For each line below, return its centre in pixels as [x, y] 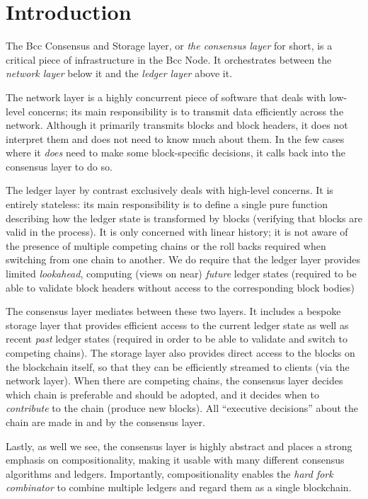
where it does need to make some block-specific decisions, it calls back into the [176, 153]
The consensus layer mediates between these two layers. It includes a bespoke [173, 311]
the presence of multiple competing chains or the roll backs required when [166, 245]
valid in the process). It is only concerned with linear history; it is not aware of [177, 232]
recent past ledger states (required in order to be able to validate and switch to [177, 339]
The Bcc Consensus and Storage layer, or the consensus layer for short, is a [169, 46]
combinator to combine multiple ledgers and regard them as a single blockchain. [179, 487]
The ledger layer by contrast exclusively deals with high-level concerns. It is [169, 190]
